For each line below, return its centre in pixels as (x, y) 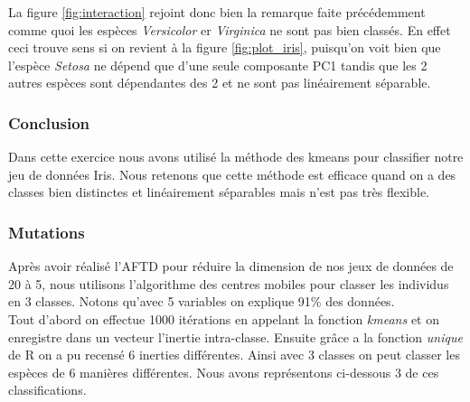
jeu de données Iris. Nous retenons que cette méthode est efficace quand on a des (232, 174)
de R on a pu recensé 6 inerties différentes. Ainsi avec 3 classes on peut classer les (234, 355)
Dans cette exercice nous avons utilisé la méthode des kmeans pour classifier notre (236, 157)
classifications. (47, 390)
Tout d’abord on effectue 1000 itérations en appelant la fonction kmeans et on (224, 318)
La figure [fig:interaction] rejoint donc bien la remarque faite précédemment (217, 12)
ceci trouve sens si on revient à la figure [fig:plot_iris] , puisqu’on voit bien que (225, 47)
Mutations (47, 232)
